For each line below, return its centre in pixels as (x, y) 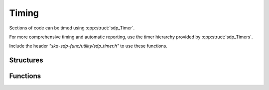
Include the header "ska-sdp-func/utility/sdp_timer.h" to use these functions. (88, 46)
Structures (26, 60)
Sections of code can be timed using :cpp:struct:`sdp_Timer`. (72, 28)
